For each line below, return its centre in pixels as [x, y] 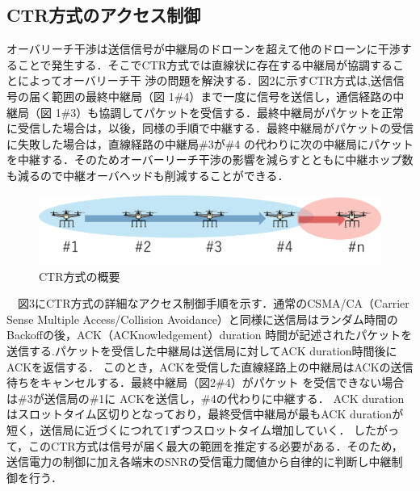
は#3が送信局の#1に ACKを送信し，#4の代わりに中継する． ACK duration [206, 398]
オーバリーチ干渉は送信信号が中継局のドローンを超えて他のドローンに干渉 [204, 49]
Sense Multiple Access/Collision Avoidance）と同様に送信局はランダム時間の [202, 319]
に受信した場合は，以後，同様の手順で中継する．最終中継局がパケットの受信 [210, 128]
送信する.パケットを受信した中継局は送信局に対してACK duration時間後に [202, 351]
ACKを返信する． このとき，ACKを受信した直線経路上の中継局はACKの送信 [210, 366]
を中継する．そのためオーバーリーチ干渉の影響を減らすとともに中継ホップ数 [210, 159]
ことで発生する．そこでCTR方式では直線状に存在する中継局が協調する [205, 64]
